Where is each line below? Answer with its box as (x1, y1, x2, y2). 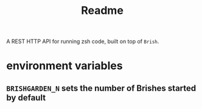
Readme (81, 4, 124, 18)
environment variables (6, 59, 123, 73)
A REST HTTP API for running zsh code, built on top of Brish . (6, 38, 159, 45)
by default (6, 92, 46, 103)
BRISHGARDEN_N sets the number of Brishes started (6, 83, 197, 93)
